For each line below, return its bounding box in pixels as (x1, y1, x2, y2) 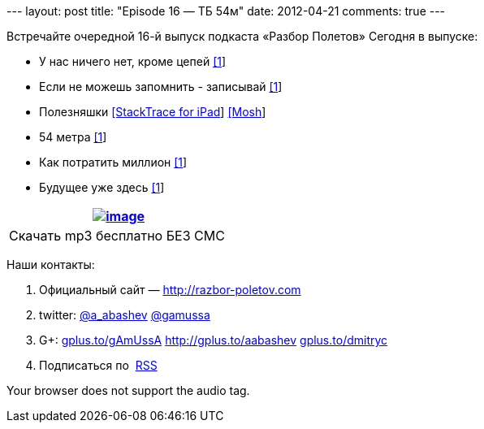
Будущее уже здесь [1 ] (39, 180, 165, 194)
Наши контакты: (6, 258, 95, 271)
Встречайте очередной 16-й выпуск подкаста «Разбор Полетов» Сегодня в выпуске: (6, 29, 478, 43)
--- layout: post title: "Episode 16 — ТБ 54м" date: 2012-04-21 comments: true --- (6, 4, 446, 18)
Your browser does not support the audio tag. (6, 383, 250, 397)
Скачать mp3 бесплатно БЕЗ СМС (9, 227, 225, 244)
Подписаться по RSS (39, 358, 158, 372)
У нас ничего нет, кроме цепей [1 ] (39, 54, 227, 68)
